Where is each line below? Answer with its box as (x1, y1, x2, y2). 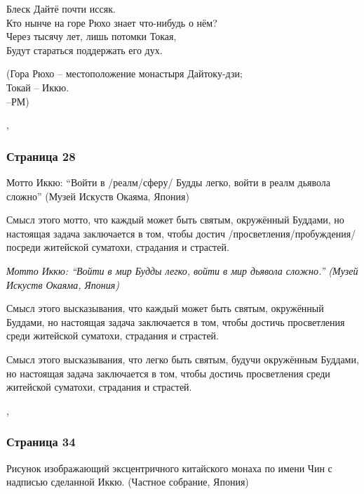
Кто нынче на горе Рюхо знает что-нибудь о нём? (6, 15, 217, 30)
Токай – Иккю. (6, 79, 69, 94)
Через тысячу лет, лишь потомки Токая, (6, 29, 177, 44)
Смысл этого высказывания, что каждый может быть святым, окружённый (6, 301, 324, 316)
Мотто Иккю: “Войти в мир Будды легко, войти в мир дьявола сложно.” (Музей (6, 263, 358, 278)
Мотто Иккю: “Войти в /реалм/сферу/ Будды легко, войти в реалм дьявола (6, 174, 331, 189)
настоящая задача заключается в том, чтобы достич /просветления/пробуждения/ (6, 226, 356, 240)
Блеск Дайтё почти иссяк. (6, 1, 116, 15)
